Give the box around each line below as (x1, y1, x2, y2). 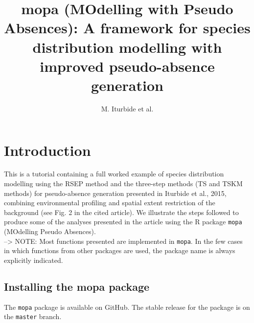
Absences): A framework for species (4, 18, 251, 38)
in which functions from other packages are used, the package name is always (4, 245, 235, 256)
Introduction (4, 140, 91, 160)
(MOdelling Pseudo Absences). (4, 226, 96, 237)
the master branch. (4, 311, 62, 322)
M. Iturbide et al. (101, 103, 154, 113)
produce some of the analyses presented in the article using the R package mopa (4, 216, 242, 227)
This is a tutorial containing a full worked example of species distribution (4, 169, 224, 179)
